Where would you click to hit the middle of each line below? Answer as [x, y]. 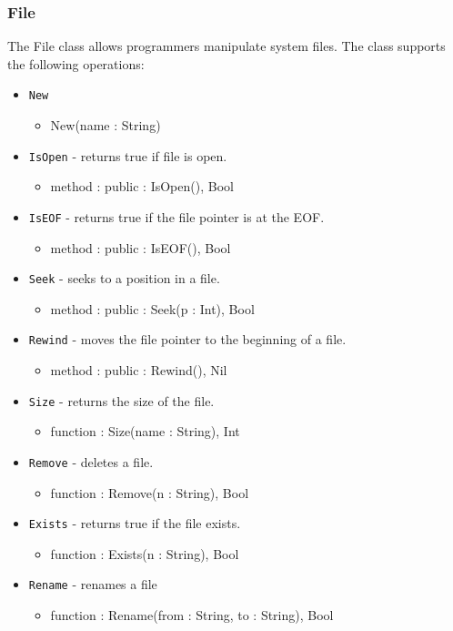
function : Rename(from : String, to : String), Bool [192, 615]
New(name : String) [106, 125]
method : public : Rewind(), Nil [139, 370]
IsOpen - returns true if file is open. [128, 155]
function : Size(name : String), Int [145, 431]
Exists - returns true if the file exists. [135, 523]
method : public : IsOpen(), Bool [142, 186]
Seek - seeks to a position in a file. [124, 278]
